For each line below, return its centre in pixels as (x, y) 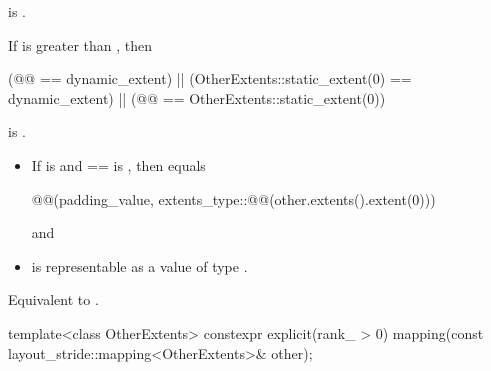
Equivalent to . (53, 299)
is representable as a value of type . (139, 265)
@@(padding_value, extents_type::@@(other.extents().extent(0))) (233, 198)
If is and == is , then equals (118, 164)
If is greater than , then (80, 44)
